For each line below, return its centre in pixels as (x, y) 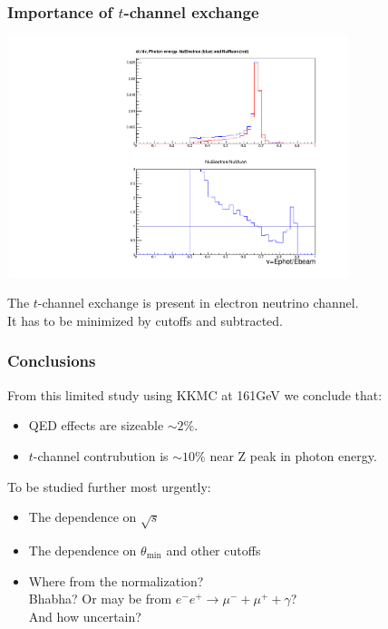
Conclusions (52, 361)
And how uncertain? (85, 616)
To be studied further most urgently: (109, 486)
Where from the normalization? (116, 580)
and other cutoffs (213, 550)
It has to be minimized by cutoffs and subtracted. (145, 320)
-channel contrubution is (101, 455)
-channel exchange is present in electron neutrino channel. (198, 303)
